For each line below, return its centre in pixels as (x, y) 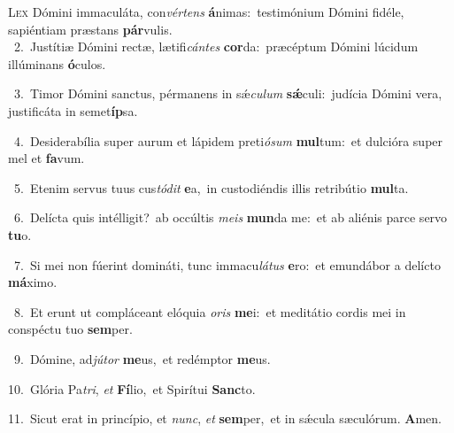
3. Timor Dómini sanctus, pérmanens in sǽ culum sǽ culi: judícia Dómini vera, (228, 93)
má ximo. (33, 282)
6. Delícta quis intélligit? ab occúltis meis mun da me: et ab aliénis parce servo (231, 217)
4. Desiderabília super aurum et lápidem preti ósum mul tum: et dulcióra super (228, 140)
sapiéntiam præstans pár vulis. (90, 29)
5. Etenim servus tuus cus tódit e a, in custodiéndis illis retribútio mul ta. (211, 187)
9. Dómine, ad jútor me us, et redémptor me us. (142, 358)
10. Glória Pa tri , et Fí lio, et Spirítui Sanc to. (132, 388)
